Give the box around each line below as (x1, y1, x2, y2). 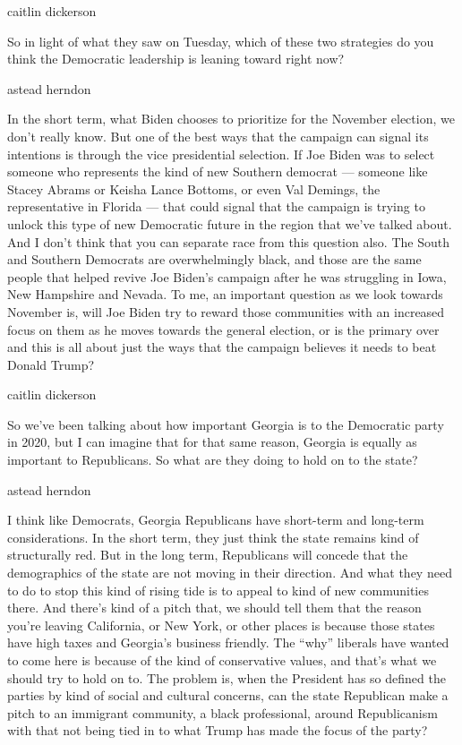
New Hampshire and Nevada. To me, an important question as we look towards (7, 285, 443, 304)
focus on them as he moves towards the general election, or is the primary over (7, 320, 440, 338)
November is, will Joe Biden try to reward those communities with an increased (7, 302, 445, 321)
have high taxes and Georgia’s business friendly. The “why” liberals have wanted (7, 633, 449, 652)
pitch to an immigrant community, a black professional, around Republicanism (7, 703, 438, 722)
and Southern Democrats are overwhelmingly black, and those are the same (7, 250, 422, 269)
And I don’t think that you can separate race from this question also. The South (7, 232, 449, 251)
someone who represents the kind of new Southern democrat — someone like (7, 162, 428, 181)
